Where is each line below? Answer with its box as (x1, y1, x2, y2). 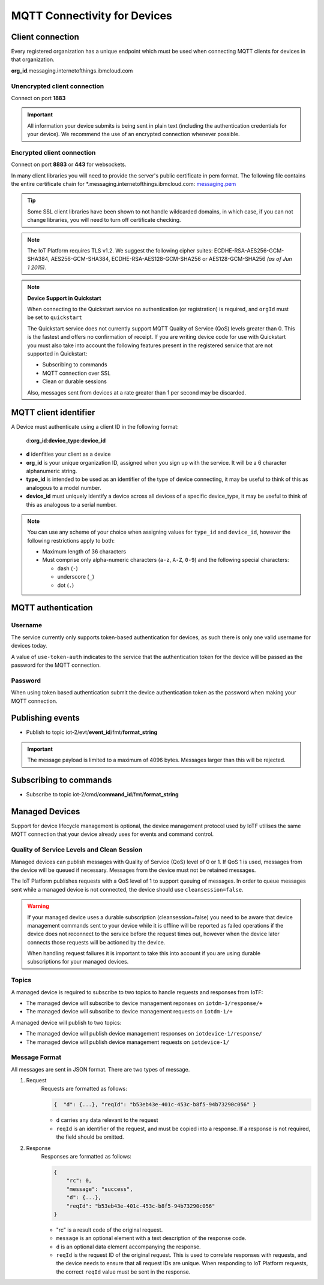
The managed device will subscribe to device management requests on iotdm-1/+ (26, 1008, 233, 1015)
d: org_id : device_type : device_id (26, 437, 106, 444)
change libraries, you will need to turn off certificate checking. (27, 216, 181, 224)
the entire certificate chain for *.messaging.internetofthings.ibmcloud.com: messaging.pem (11, 180, 236, 188)
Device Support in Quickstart (27, 294, 101, 302)
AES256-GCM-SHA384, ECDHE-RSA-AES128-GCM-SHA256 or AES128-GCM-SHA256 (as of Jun (50, 255, 292, 263)
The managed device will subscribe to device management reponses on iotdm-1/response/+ (26, 999, 263, 1007)
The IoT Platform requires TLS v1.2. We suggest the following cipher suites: (27, 247, 213, 254)
